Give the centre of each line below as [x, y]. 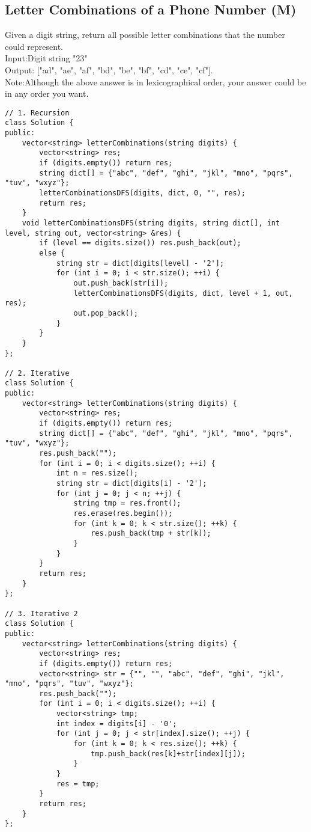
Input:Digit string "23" [46, 58]
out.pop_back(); [106, 313]
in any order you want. [47, 93]
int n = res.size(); [97, 473]
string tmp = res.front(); [127, 503]
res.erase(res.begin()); [123, 514]
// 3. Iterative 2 [41, 613]
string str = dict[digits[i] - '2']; [131, 484]
